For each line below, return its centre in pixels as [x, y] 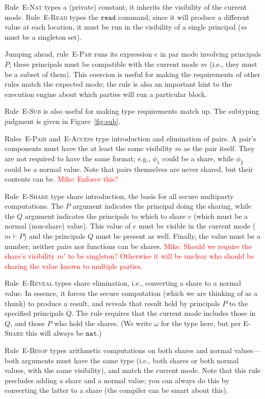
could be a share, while [198, 158]
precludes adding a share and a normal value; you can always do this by [117, 380]
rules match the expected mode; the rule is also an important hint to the [118, 84]
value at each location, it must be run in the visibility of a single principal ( [123, 27]
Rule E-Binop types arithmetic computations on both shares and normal [118, 350]
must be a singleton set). [43, 36]
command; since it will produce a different [184, 17]
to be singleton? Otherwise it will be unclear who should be [161, 256]
